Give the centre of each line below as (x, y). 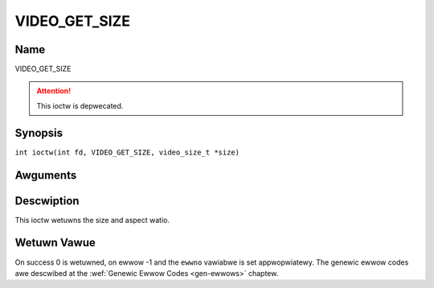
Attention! (54, 91)
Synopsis (39, 133)
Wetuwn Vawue (55, 243)
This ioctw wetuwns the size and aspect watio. (92, 220)
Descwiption (47, 201)
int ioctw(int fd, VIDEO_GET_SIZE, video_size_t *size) (127, 152)
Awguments (46, 175)
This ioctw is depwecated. (80, 105)
